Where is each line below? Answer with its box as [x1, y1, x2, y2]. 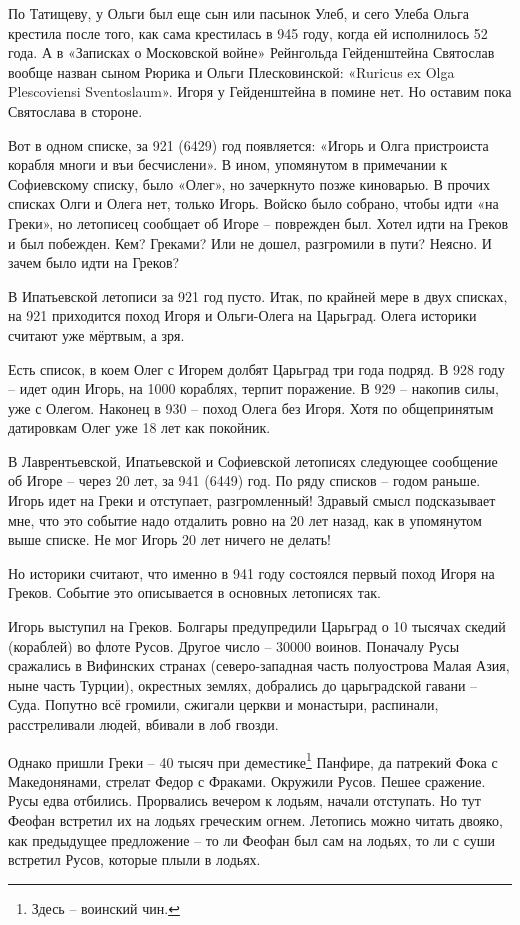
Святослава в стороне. [8, 100, 143, 121]
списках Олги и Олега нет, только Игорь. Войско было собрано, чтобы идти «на [8, 193, 499, 214]
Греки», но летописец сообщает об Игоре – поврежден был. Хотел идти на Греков [8, 212, 509, 233]
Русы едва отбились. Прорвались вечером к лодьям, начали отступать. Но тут [8, 790, 481, 811]
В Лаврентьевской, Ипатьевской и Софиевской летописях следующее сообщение [8, 450, 498, 471]
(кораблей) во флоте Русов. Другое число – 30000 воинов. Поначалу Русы [8, 635, 460, 656]
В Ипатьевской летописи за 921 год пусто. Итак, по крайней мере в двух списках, [8, 285, 508, 306]
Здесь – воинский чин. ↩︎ [31, 897, 180, 918]
